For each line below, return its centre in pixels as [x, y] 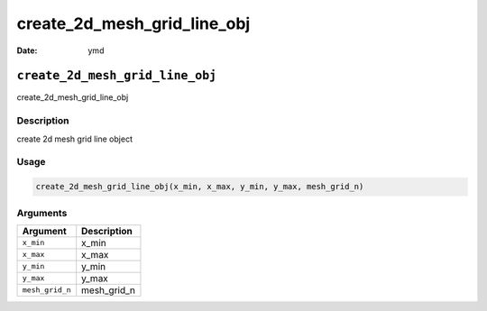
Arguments [42, 213]
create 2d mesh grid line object [74, 139]
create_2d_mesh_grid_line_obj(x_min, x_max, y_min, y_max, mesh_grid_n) [200, 187]
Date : [27, 50]
